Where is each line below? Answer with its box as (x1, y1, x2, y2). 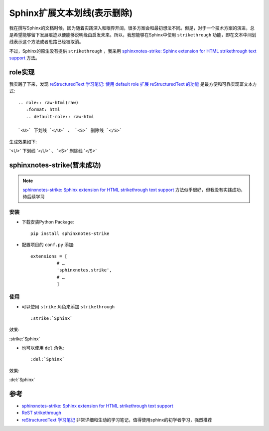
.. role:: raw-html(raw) (18, 100, 79, 105)
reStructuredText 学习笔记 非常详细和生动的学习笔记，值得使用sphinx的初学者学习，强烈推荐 (21, 417, 212, 423)
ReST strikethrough (21, 410, 62, 416)
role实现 (9, 68, 35, 76)
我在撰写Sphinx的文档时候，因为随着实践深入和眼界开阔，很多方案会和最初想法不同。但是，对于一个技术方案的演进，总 (9, 25, 255, 31)
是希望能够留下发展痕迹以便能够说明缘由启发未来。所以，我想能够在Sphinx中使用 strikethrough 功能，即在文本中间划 (9, 31, 257, 37)
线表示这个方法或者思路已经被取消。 (9, 39, 84, 45)
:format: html (25, 107, 60, 112)
